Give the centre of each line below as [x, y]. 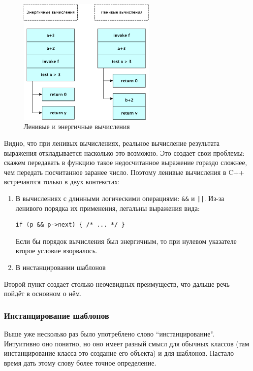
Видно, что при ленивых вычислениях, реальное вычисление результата [112, 143]
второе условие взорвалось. [56, 251]
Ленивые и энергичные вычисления [77, 126]
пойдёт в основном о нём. [43, 293]
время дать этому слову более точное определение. [80, 362]
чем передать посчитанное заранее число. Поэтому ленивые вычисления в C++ [124, 172]
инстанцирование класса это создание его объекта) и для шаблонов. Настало [119, 353]
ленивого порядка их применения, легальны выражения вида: [108, 208]
